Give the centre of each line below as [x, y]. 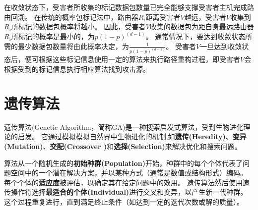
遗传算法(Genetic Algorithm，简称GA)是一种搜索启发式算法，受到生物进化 [124, 127]
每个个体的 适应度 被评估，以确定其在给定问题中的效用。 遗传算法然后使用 [123, 182]
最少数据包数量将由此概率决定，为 [73, 46]
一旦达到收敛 [221, 46]
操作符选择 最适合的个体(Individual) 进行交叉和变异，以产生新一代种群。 [129, 192]
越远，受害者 [205, 17]
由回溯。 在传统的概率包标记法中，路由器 [71, 17]
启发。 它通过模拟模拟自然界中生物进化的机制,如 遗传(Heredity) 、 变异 [132, 136]
